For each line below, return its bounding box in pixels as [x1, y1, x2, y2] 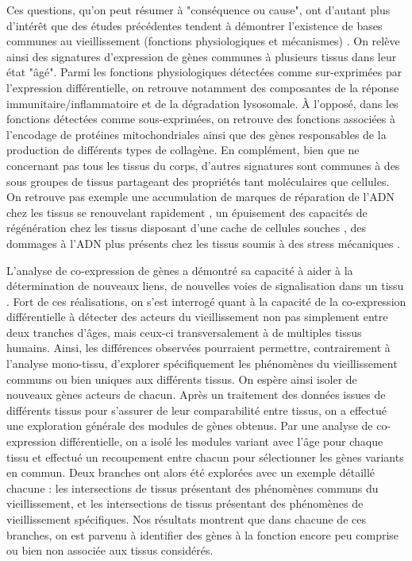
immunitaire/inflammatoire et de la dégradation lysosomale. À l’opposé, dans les [6, 95, 399, 111]
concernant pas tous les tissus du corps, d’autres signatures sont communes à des [6, 157, 400, 173]
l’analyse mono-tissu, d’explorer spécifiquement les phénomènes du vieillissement [6, 355, 398, 372]
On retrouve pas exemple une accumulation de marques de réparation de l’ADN [6, 188, 395, 205]
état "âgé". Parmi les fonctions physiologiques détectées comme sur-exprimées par [6, 64, 402, 80]
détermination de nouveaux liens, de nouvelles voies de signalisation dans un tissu [6, 277, 404, 294]
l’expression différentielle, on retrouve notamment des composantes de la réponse [6, 79, 399, 95]
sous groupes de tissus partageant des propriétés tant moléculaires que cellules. [6, 172, 390, 189]
